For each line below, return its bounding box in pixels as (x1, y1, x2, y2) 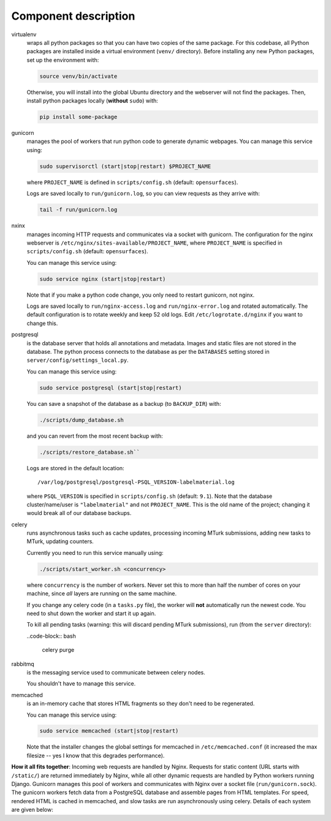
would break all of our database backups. (26, 510, 132, 517)
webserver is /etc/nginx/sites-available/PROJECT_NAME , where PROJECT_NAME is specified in (26, 239, 283, 246)
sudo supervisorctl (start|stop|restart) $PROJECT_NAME (39, 162, 211, 170)
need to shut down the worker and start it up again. (26, 609, 156, 617)
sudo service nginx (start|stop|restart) (39, 275, 166, 282)
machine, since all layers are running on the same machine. (26, 590, 177, 597)
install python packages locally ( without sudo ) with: (26, 97, 159, 104)
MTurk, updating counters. (26, 538, 94, 545)
